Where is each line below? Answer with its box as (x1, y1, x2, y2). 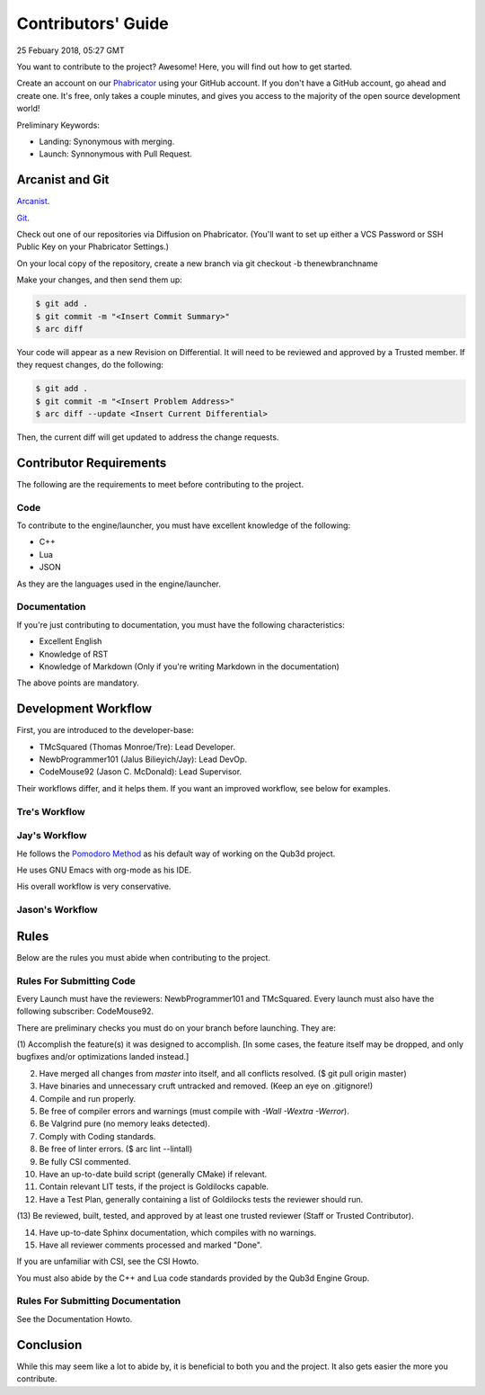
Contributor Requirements (16, 455, 167, 470)
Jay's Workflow (16, 829, 87, 842)
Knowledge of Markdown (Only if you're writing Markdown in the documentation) (39, 661, 340, 672)
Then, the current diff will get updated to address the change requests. (16, 432, 279, 443)
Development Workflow (16, 702, 153, 717)
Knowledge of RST (39, 648, 109, 659)
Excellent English (39, 636, 102, 647)
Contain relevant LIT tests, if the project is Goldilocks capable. (39, 1181, 269, 1192)
